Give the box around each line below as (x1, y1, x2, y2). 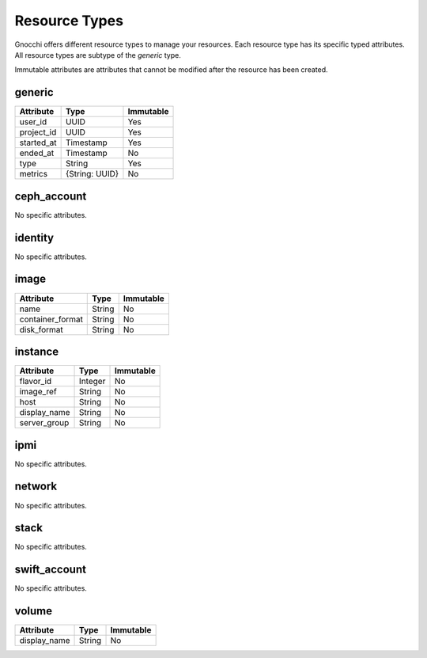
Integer (79, 376, 106, 387)
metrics (19, 169, 47, 180)
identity (14, 230, 55, 245)
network (14, 480, 58, 493)
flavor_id (19, 376, 52, 387)
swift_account (14, 563, 87, 576)
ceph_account (14, 189, 87, 203)
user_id (19, 116, 47, 127)
